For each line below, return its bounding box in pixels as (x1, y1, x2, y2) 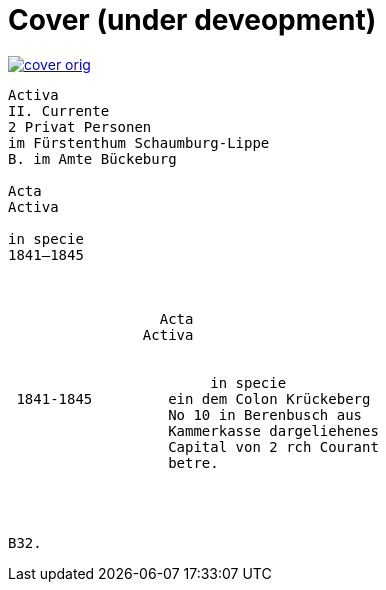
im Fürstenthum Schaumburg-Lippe (8, 134, 270, 151)
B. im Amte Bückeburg (8, 150, 177, 167)
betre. (168, 454, 219, 471)
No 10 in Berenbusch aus (168, 406, 363, 423)
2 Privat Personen (8, 118, 152, 135)
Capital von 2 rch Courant (168, 438, 379, 455)
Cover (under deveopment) (8, 3, 377, 37)
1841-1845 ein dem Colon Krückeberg (16, 390, 371, 407)
